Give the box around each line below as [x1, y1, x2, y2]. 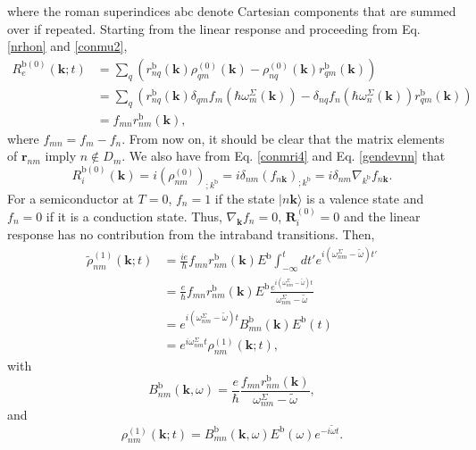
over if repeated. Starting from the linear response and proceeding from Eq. [7, 19, 421, 37]
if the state [214, 188, 275, 207]
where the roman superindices [7, 2, 171, 20]
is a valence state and [306, 188, 424, 207]
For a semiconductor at [7, 188, 134, 207]
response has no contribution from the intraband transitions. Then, [7, 225, 375, 244]
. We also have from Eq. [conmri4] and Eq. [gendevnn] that [121, 146, 446, 165]
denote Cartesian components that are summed [197, 2, 456, 20]
